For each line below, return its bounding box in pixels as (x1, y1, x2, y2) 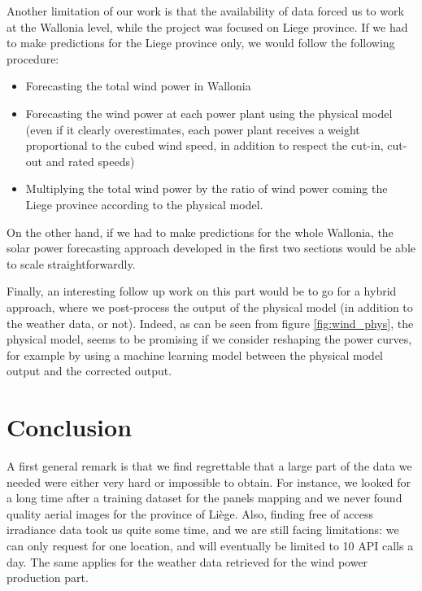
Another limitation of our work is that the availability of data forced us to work (7, 2, 404, 19)
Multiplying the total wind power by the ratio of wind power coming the (25, 180, 388, 197)
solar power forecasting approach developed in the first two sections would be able (7, 239, 416, 256)
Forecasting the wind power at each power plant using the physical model (25, 104, 393, 121)
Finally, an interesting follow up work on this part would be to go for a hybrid (7, 282, 397, 300)
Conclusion (7, 410, 133, 444)
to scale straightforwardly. (7, 255, 136, 272)
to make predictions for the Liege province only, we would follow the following (7, 34, 395, 51)
